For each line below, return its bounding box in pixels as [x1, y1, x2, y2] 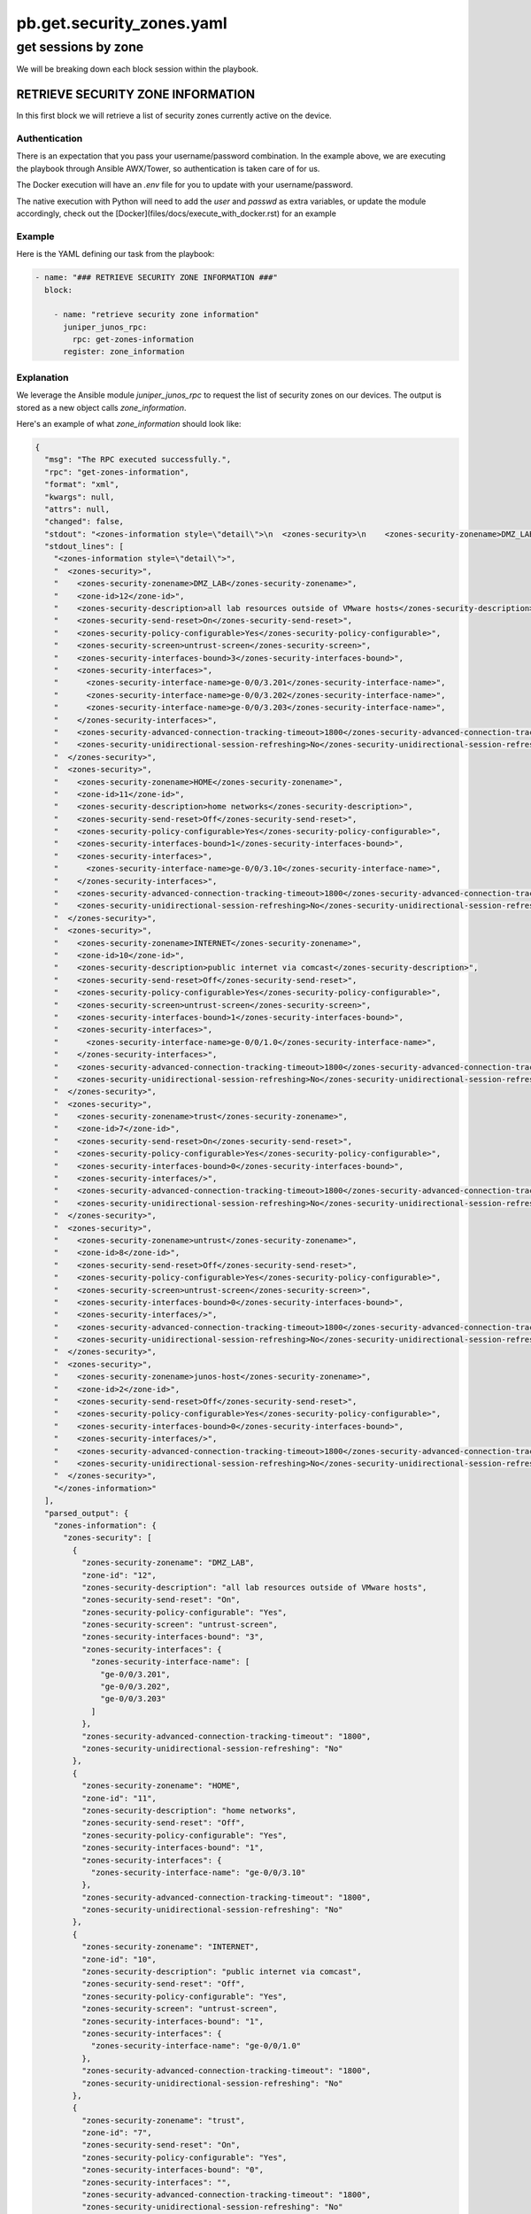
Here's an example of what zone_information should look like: [16, 418, 242, 429]
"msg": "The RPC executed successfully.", [44, 454, 232, 465]
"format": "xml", [44, 479, 119, 490]
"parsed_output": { [44, 1508, 129, 1518]
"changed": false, [44, 516, 124, 527]
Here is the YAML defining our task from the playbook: [16, 249, 215, 259]
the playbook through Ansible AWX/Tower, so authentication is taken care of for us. [16, 163, 320, 174]
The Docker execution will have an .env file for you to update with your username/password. [16, 180, 353, 190]
